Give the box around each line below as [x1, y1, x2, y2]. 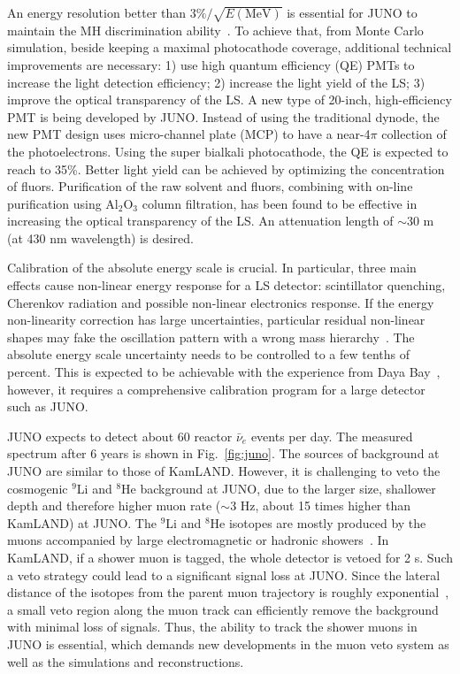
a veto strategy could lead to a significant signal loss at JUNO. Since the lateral [7, 565, 441, 584]
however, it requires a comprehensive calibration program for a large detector [7, 379, 425, 398]
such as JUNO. [7, 397, 88, 416]
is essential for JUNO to [287, 4, 418, 21]
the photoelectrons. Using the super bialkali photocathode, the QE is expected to [7, 142, 448, 160]
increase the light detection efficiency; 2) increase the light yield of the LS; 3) [7, 73, 425, 91]
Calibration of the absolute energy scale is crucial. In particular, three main [7, 258, 417, 277]
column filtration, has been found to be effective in [142, 194, 418, 212]
